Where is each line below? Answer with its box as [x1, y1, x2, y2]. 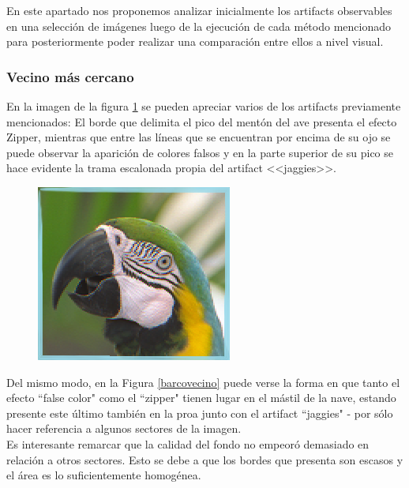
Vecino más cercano [6, 66, 134, 86]
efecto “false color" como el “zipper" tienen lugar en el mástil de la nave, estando [6, 389, 396, 406]
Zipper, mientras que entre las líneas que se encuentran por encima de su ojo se [6, 129, 391, 145]
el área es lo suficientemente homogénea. [6, 467, 201, 483]
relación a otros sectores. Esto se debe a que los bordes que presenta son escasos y [6, 451, 403, 467]
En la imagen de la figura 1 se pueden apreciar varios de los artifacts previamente [6, 98, 401, 114]
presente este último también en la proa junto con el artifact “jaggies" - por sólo [6, 404, 393, 421]
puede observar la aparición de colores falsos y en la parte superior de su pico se [6, 144, 393, 160]
